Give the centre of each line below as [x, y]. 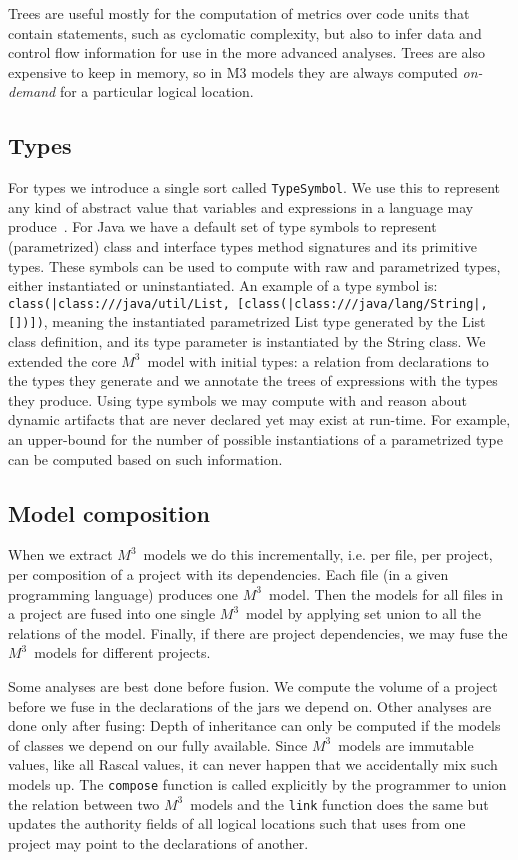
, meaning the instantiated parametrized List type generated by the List [264, 321]
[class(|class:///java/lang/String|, [362, 303]
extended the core [62, 360]
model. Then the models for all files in [385, 593]
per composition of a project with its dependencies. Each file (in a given [228, 574]
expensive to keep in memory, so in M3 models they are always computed [233, 71]
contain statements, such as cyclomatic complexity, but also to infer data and [245, 32]
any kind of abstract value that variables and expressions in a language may [241, 206]
